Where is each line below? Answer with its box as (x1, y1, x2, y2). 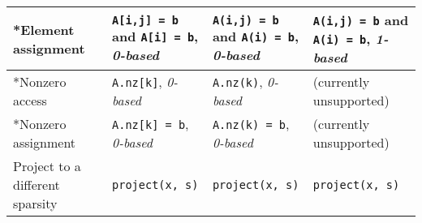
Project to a (13, 157, 81, 175)
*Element (13, 19, 75, 39)
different (13, 175, 60, 194)
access (13, 91, 47, 109)
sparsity (13, 194, 58, 212)
